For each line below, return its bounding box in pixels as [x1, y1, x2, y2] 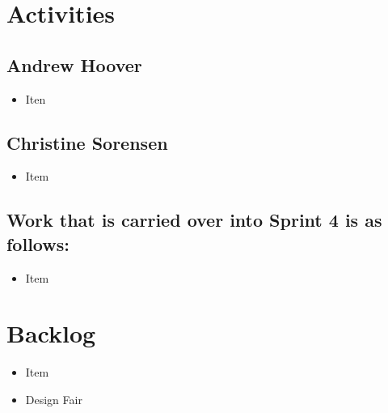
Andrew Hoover [6, 52, 142, 77]
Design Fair [25, 390, 82, 407]
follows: [6, 231, 70, 256]
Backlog [6, 317, 96, 350]
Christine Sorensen [6, 130, 168, 155]
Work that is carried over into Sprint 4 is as [6, 207, 382, 232]
